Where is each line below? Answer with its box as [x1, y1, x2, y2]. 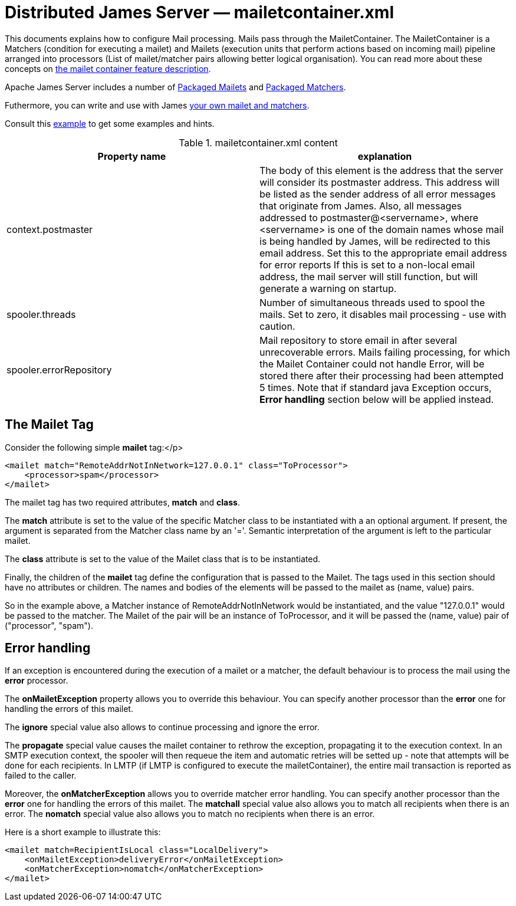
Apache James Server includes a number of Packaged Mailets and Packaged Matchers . [5, 81, 346, 92]
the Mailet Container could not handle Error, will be [259, 357, 485, 370]
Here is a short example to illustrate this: [5, 827, 161, 838]
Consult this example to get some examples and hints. [5, 118, 215, 129]
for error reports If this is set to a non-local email [259, 258, 475, 271]
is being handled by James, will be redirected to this [259, 235, 491, 247]
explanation [357, 150, 412, 162]
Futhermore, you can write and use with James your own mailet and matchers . [5, 100, 310, 110]
